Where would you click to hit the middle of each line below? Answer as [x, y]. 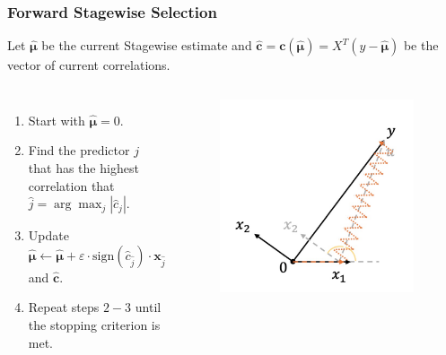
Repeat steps [64, 307]
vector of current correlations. [89, 65]
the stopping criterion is [94, 324]
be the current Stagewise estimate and [147, 45]
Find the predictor [79, 150]
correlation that [71, 185]
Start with [57, 120]
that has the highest [83, 168]
